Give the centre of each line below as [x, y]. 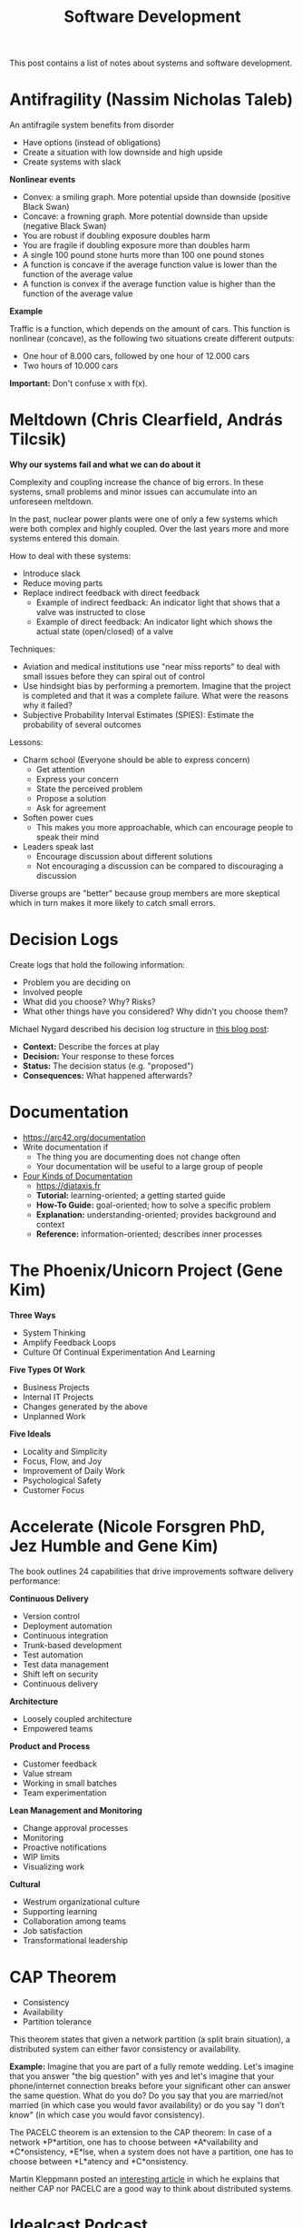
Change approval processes [75, 1827]
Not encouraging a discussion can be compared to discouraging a [160, 866]
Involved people [53, 992]
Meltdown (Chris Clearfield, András [146, 420]
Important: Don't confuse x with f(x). [78, 383]
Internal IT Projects [58, 1397]
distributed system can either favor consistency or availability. [125, 2049]
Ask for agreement [71, 808]
